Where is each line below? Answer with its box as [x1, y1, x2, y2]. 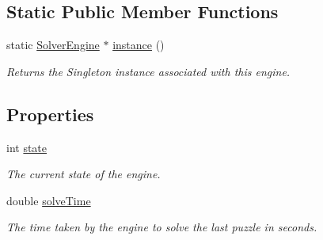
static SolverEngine [6, 36, 100, 53]
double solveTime [6, 192, 91, 208]
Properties [6, 101, 94, 126]
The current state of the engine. [6, 166, 161, 182]
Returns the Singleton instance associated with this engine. [6, 63, 291, 79]
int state [6, 139, 47, 155]
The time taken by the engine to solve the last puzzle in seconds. [6, 219, 317, 235]
